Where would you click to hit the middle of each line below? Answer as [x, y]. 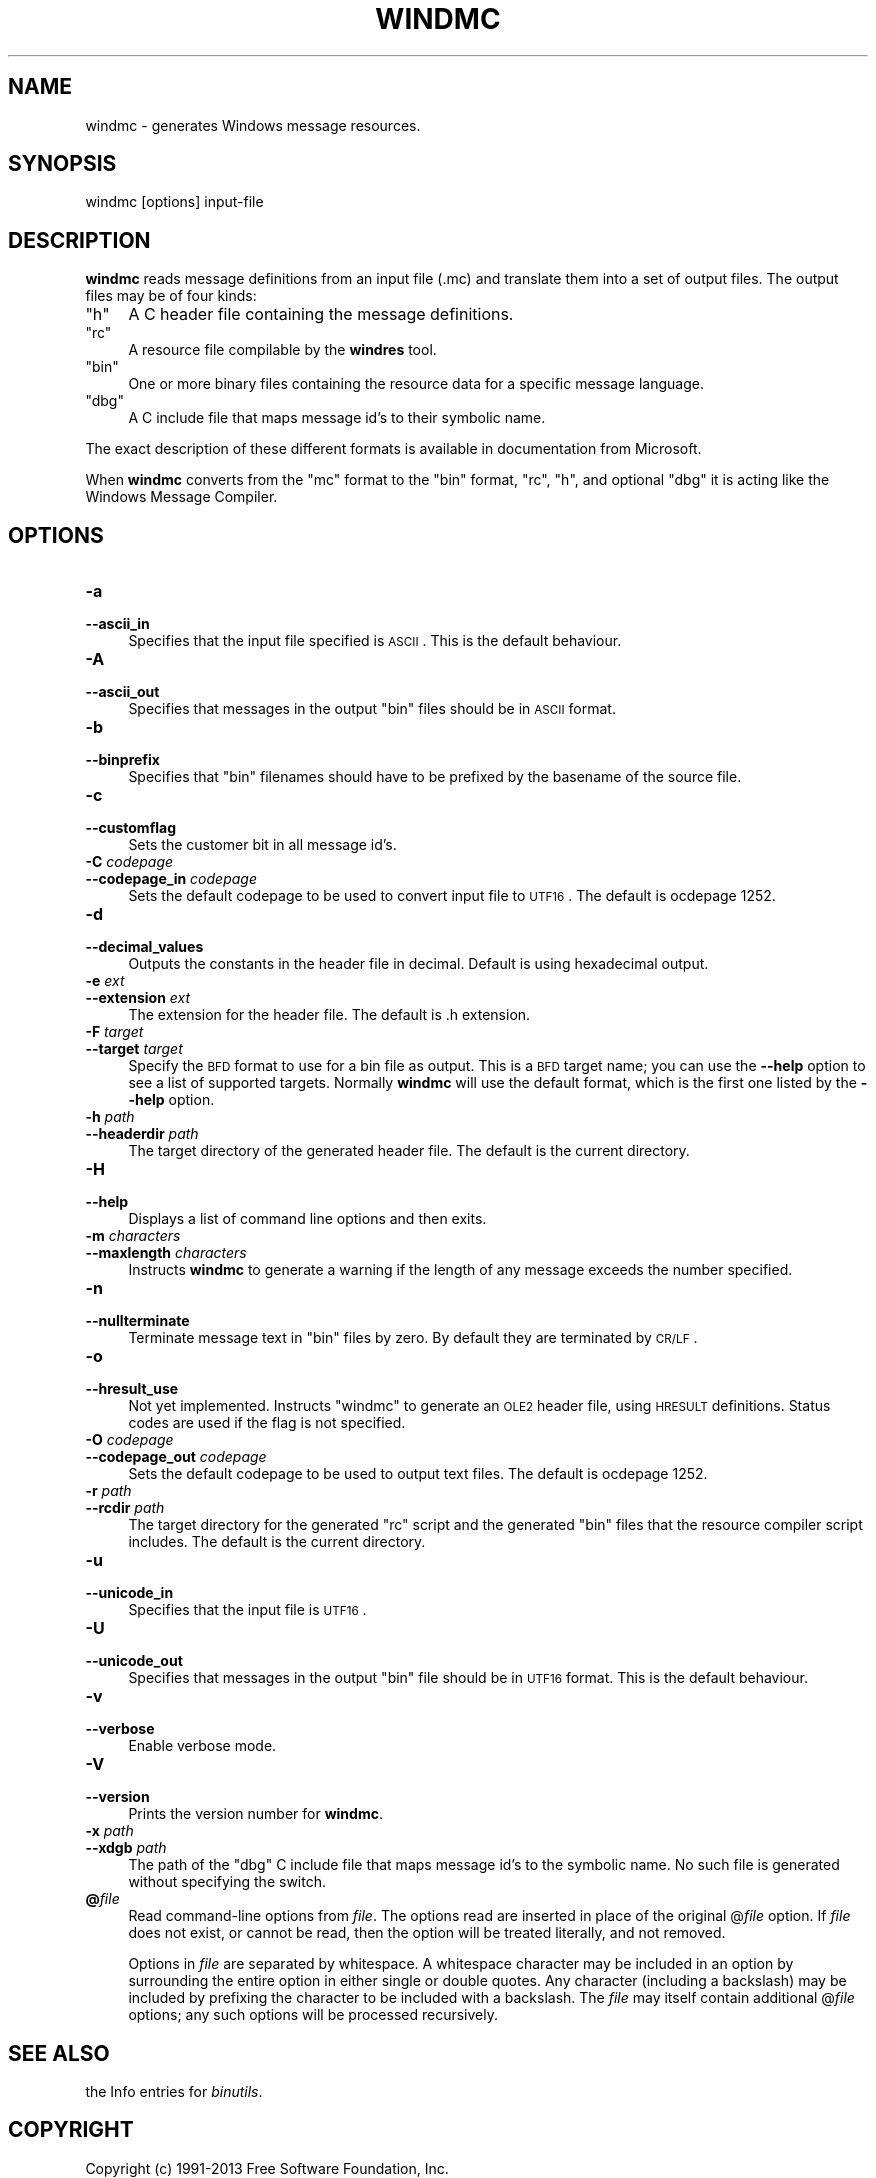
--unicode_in [129, 1593]
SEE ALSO [59, 2053]
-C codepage [129, 862]
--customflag [130, 828]
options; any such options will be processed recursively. [313, 2015]
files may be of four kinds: [171, 296]
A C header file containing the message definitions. [321, 314]
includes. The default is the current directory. [277, 1542]
